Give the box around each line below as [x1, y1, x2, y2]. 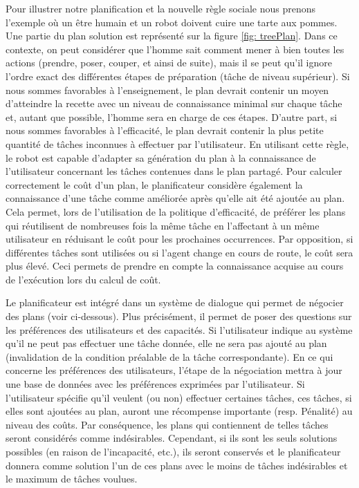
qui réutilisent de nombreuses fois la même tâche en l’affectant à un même [6, 218, 320, 232]
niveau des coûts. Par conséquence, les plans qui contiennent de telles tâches [6, 417, 329, 431]
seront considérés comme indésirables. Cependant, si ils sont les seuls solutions [6, 431, 338, 445]
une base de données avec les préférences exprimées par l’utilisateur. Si [6, 377, 305, 391]
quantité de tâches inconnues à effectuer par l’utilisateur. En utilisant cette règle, [6, 136, 349, 151]
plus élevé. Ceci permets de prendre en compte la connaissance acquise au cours [6, 259, 344, 273]
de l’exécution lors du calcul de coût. [6, 272, 161, 286]
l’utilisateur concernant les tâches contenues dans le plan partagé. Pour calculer [6, 164, 342, 178]
